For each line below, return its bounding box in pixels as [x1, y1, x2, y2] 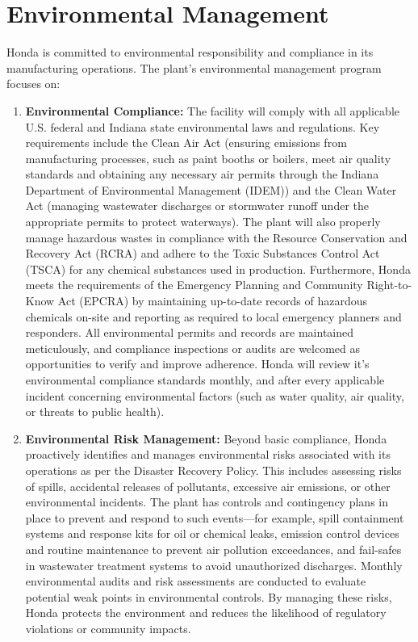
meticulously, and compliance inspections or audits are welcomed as [25, 339, 361, 356]
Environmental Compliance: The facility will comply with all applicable [25, 102, 399, 119]
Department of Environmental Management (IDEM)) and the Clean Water [25, 181, 397, 198]
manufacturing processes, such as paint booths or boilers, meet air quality [25, 149, 391, 166]
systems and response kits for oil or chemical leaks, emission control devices [25, 525, 399, 542]
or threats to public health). [25, 403, 165, 420]
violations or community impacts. [25, 619, 191, 636]
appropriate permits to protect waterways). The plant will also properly [25, 213, 381, 230]
